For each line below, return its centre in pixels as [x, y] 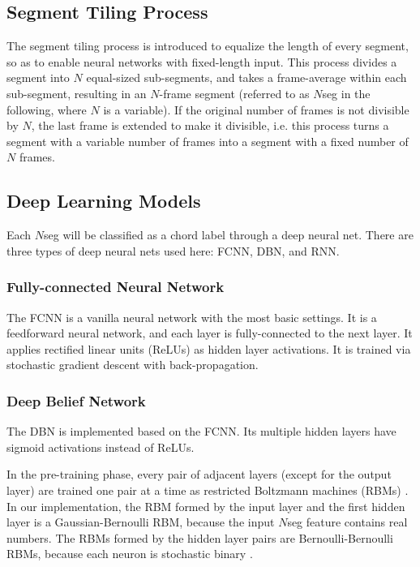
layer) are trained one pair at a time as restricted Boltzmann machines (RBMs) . [208, 490]
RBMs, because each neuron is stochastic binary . [130, 554]
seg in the [346, 93]
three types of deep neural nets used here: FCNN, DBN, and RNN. [173, 250]
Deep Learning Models [104, 201]
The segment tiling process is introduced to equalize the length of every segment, [208, 46]
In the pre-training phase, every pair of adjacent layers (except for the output [199, 474]
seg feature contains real [347, 522]
